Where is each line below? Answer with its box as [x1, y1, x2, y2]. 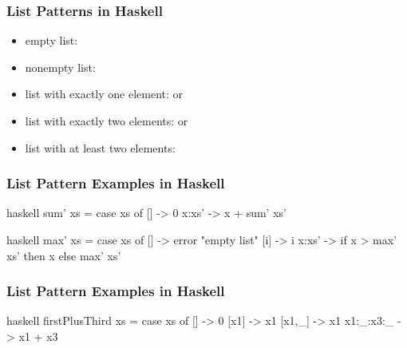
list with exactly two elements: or [25, 113, 188, 129]
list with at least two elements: [25, 139, 176, 156]
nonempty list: [25, 58, 96, 75]
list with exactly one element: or [25, 85, 184, 102]
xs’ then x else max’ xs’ [6, 247, 121, 263]
